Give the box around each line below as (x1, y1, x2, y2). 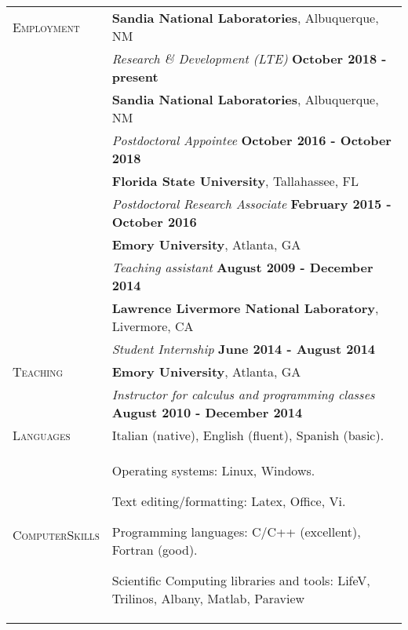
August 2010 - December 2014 (111, 403, 303, 421)
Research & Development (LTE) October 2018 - (111, 49, 387, 67)
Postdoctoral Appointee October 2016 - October (111, 131, 392, 149)
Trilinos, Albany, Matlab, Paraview (111, 589, 305, 607)
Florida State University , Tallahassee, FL (111, 172, 359, 190)
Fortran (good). (111, 541, 198, 559)
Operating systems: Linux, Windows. (111, 461, 315, 479)
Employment (13, 17, 80, 36)
